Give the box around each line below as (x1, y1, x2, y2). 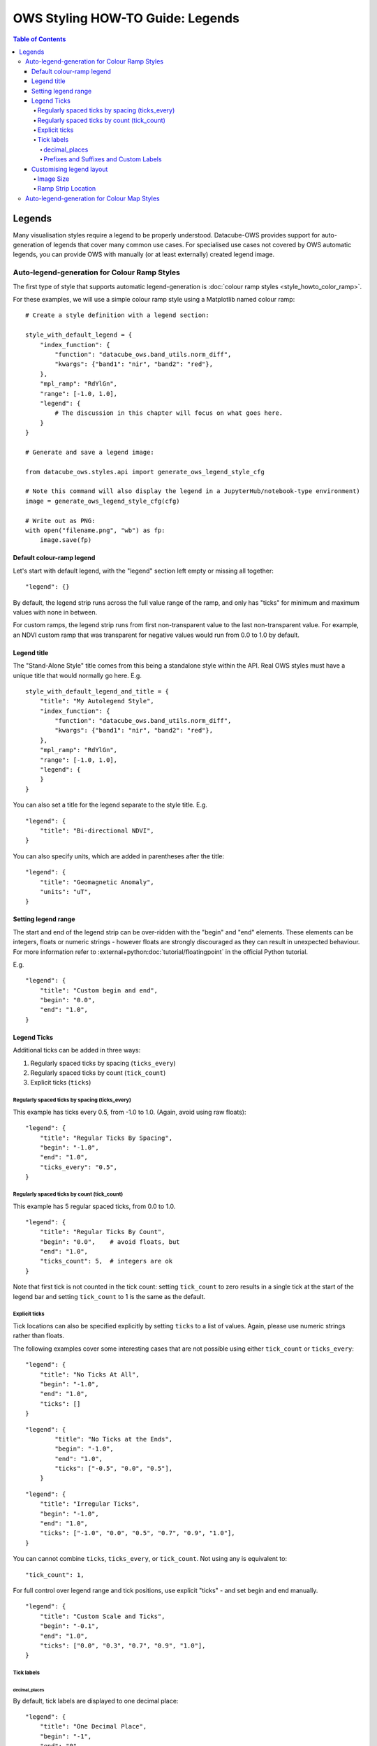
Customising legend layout (31, 165, 108, 173)
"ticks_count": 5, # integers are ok (39, 1257, 173, 1266)
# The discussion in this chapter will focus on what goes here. (54, 409, 283, 417)
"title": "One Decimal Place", (39, 1722, 147, 1731)
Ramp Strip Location (37, 184, 96, 193)
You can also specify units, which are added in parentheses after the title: (13, 852, 225, 860)
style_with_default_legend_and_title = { (25, 687, 169, 695)
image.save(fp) (39, 536, 92, 544)
